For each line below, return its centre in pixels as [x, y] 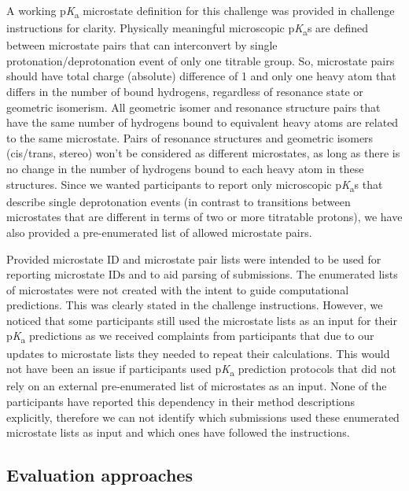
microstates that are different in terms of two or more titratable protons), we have [204, 217]
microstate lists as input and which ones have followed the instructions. [178, 432]
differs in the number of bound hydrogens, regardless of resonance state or [185, 92]
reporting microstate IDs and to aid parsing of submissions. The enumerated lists [202, 274]
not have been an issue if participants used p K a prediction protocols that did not [201, 369]
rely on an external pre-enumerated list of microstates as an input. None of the [197, 386]
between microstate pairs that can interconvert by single [142, 45]
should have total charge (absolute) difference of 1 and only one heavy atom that [201, 76]
